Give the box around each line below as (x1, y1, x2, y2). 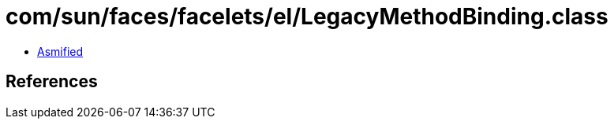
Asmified (37, 44, 84, 58)
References (6, 72, 98, 92)
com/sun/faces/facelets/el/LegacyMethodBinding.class (6, 3, 608, 30)
